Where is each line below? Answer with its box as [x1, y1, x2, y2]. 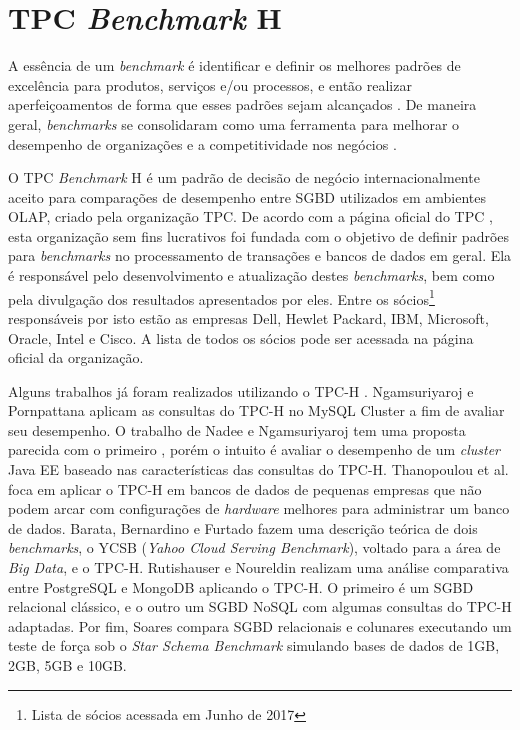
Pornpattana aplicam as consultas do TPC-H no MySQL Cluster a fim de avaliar [8, 400, 505, 421]
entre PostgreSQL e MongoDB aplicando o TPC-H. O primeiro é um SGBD [8, 576, 474, 597]
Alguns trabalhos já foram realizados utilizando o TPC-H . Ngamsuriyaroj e [8, 380, 474, 401]
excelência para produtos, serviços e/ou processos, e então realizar [8, 74, 412, 95]
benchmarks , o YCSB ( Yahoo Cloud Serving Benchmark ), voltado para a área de [8, 537, 501, 558]
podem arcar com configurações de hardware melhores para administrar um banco [8, 498, 510, 519]
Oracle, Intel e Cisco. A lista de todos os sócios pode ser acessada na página [8, 327, 474, 348]
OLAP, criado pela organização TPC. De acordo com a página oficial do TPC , [8, 206, 493, 227]
